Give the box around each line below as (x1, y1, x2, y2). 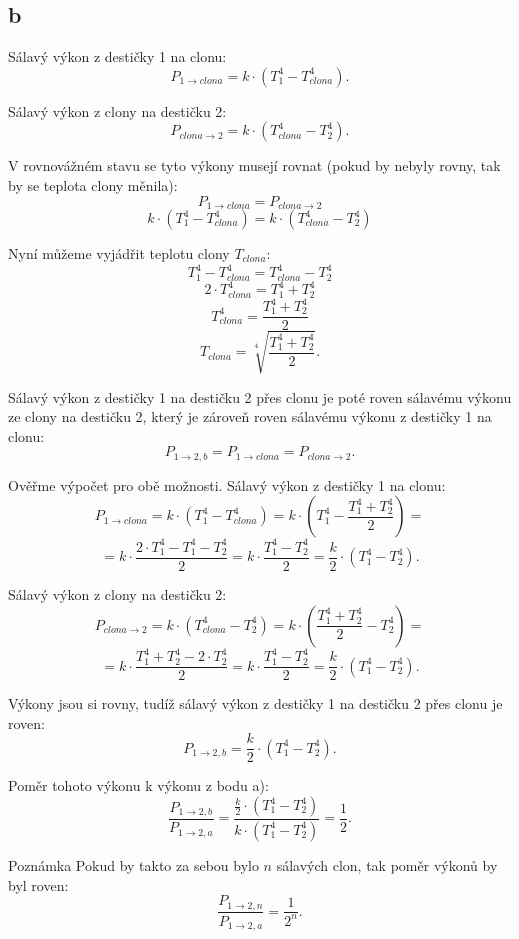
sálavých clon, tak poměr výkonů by (276, 854, 498, 875)
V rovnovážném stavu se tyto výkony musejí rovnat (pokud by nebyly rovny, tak (8, 155, 501, 176)
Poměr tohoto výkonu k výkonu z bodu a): (8, 775, 269, 796)
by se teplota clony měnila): (8, 174, 178, 195)
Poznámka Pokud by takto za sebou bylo (8, 854, 259, 875)
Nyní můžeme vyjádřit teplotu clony (8, 243, 230, 264)
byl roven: (8, 874, 69, 895)
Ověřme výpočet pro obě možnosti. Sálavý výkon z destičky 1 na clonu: (8, 474, 446, 495)
